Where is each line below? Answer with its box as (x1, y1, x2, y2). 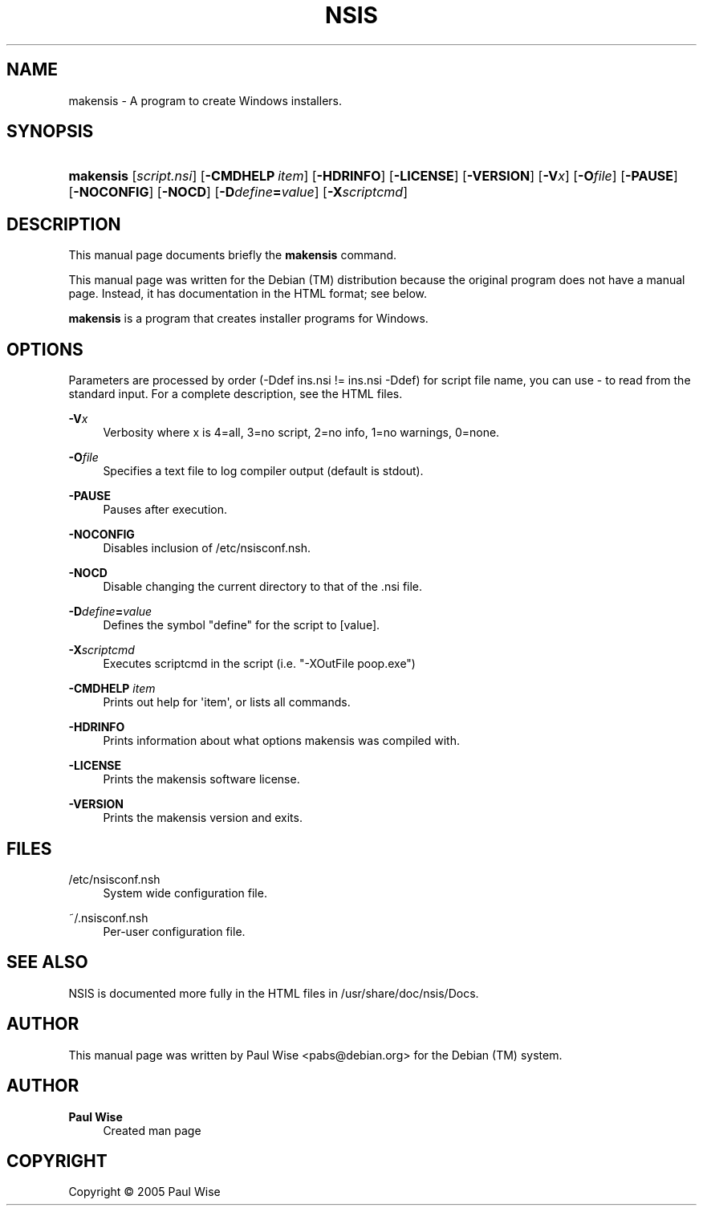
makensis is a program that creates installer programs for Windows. (68, 311, 429, 326)
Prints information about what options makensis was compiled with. (103, 734, 460, 748)
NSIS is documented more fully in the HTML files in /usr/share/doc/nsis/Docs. (68, 986, 479, 1000)
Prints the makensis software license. (103, 772, 300, 787)
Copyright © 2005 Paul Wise (68, 1185, 221, 1199)
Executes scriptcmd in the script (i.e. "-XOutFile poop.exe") (103, 657, 416, 671)
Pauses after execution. (103, 502, 228, 517)
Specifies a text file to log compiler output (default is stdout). (103, 464, 424, 478)
